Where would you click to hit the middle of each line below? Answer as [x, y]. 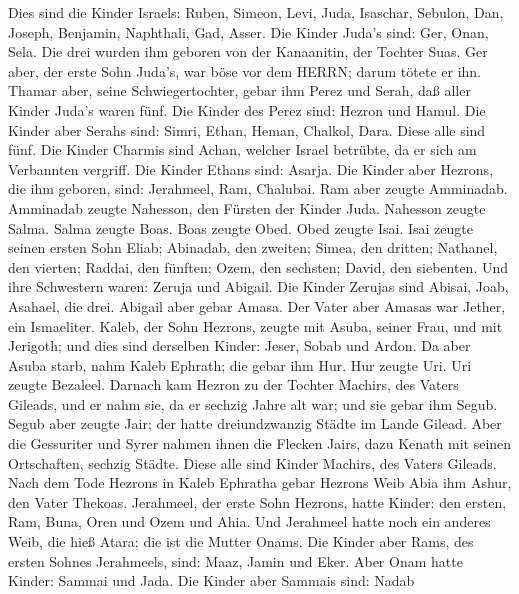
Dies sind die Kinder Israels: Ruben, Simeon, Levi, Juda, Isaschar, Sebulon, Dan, [256, 12]
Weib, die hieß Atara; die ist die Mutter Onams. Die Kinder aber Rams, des [241, 541]
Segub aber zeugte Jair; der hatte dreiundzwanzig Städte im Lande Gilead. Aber [255, 423]
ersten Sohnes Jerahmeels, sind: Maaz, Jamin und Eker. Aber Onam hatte [235, 560]
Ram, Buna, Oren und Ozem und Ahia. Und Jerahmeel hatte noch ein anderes [249, 521]
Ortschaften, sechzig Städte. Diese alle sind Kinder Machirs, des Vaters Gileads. [252, 462]
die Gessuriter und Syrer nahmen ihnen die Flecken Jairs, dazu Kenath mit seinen [260, 443]
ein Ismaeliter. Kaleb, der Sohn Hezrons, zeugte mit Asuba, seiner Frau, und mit [255, 325]
